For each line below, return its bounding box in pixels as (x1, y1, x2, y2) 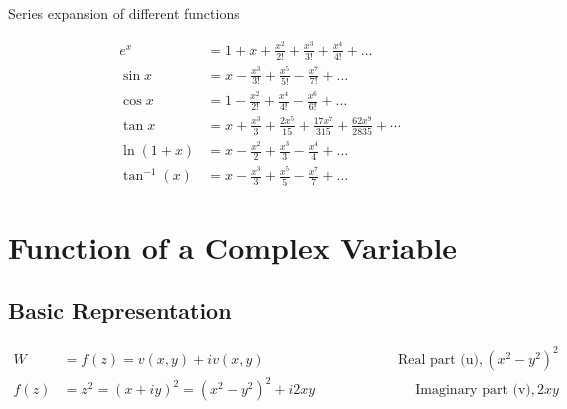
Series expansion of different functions (8, 3, 240, 23)
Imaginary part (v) (415, 383, 531, 398)
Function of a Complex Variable (8, 226, 458, 267)
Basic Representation (8, 295, 232, 326)
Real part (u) (397, 352, 479, 367)
